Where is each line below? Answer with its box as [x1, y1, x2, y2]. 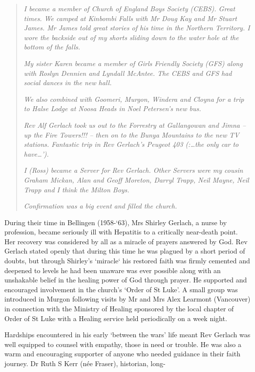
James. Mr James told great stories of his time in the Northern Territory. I [23, 23, 250, 33]
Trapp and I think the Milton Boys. [23, 184, 129, 194]
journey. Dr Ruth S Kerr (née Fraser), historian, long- [4, 358, 166, 368]
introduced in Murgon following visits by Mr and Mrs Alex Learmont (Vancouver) [4, 294, 251, 304]
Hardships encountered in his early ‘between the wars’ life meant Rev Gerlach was [4, 329, 251, 340]
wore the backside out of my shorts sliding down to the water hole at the [23, 32, 239, 42]
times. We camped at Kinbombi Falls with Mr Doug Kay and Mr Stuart [23, 13, 237, 23]
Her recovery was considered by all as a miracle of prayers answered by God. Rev [4, 236, 248, 246]
